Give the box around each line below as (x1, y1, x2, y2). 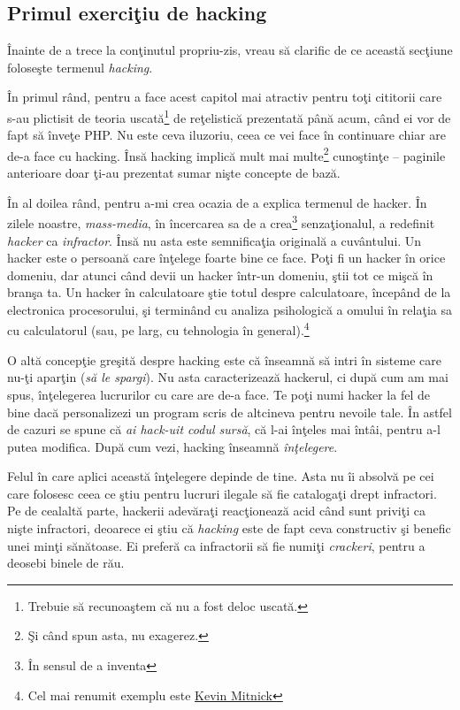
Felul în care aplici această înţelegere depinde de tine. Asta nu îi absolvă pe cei (7, 467, 434, 485)
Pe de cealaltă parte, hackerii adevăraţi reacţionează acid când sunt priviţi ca (7, 501, 425, 520)
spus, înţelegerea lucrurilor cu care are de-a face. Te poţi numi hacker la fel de (7, 385, 430, 403)
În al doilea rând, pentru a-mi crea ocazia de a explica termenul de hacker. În (7, 193, 427, 211)
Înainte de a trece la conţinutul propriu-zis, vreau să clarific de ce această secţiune (7, 41, 453, 59)
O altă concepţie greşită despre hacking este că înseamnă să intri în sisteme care (7, 350, 441, 369)
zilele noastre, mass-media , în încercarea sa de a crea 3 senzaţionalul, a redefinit (7, 211, 435, 232)
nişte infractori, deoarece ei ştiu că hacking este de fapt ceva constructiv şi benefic (7, 519, 451, 538)
